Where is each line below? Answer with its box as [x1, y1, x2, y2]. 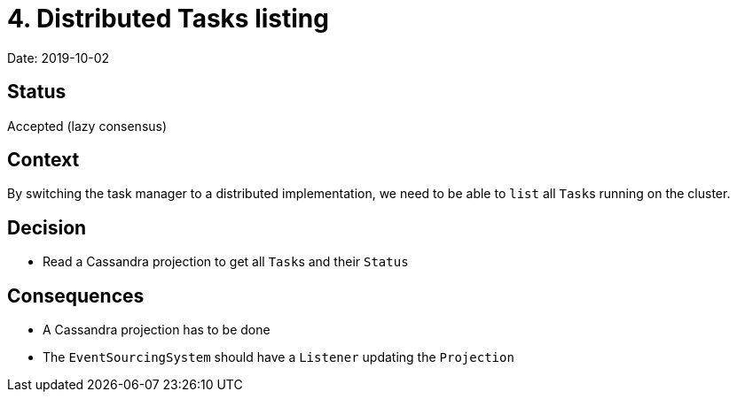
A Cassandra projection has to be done [43, 322, 270, 338]
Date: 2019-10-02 [7, 50, 110, 65]
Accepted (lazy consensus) [7, 118, 168, 134]
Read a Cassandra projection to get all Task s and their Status [43, 254, 409, 270]
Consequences [7, 284, 145, 307]
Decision [7, 216, 87, 239]
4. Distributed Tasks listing [7, 4, 329, 34]
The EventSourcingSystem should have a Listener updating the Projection [43, 349, 514, 365]
